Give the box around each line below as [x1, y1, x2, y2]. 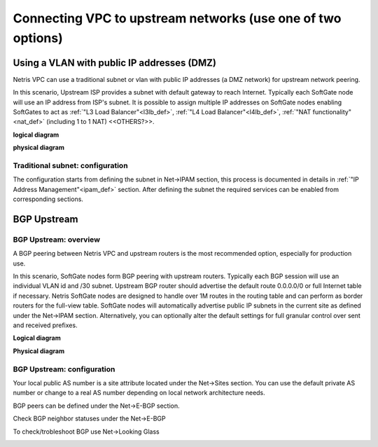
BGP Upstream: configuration [13, 364, 115, 374]
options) [13, 30, 63, 46]
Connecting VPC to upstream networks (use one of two [13, 11, 342, 26]
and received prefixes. [13, 321, 78, 329]
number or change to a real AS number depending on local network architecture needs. [13, 389, 265, 397]
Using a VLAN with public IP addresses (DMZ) [13, 57, 217, 69]
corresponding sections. [13, 195, 84, 203]
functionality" [312, 108, 352, 116]
